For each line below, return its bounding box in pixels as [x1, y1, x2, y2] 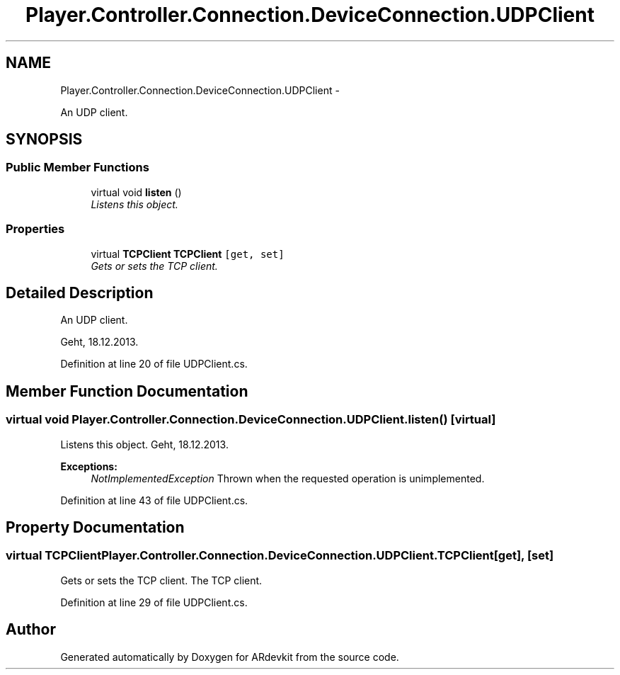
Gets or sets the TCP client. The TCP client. [60, 574, 263, 586]
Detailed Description [6, 283, 154, 302]
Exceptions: [60, 460, 117, 472]
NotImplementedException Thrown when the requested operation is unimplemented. [91, 472, 485, 484]
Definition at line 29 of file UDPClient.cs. [60, 596, 248, 608]
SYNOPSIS [6, 130, 83, 149]
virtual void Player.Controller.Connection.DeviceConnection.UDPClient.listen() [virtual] [6, 412, 496, 427]
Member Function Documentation [6, 382, 248, 400]
